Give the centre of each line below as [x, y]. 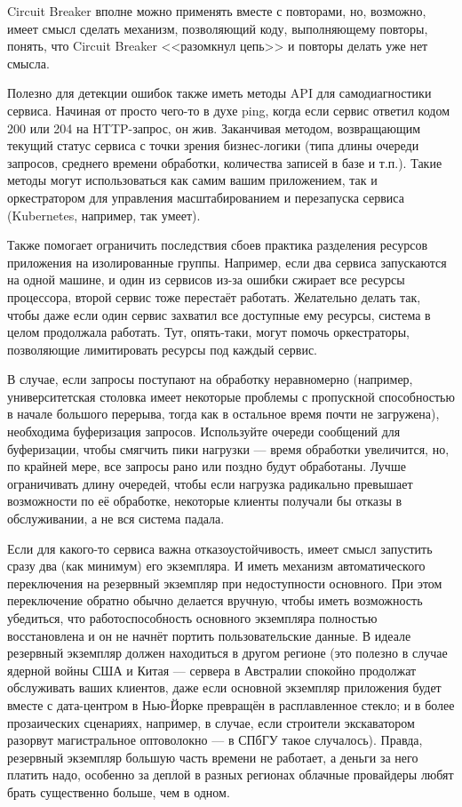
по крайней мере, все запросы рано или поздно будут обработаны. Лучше [207, 466]
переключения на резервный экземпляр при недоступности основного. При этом [225, 583]
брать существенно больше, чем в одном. [119, 791]
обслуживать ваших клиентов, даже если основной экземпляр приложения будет [224, 687]
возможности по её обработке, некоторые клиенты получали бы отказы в [205, 501]
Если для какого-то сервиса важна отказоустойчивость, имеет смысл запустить [220, 548]
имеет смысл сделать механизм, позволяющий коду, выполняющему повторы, [218, 28]
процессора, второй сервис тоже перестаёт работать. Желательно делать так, [214, 296]
